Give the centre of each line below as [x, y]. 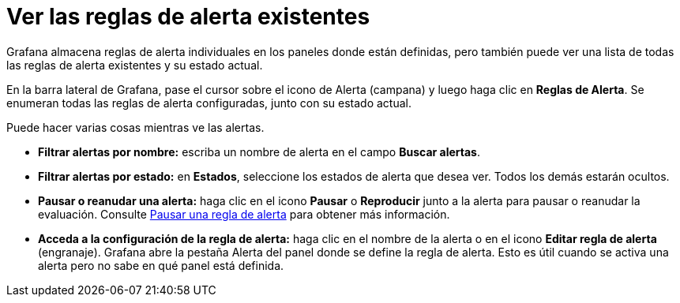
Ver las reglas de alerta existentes [188, 17]
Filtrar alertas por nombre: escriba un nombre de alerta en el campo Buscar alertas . [259, 151]
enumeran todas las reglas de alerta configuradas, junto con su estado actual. [209, 103]
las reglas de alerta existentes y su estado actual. [135, 65]
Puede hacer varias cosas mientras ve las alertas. [135, 127]
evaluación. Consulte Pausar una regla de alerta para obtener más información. [244, 214]
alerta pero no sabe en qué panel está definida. [161, 265]
